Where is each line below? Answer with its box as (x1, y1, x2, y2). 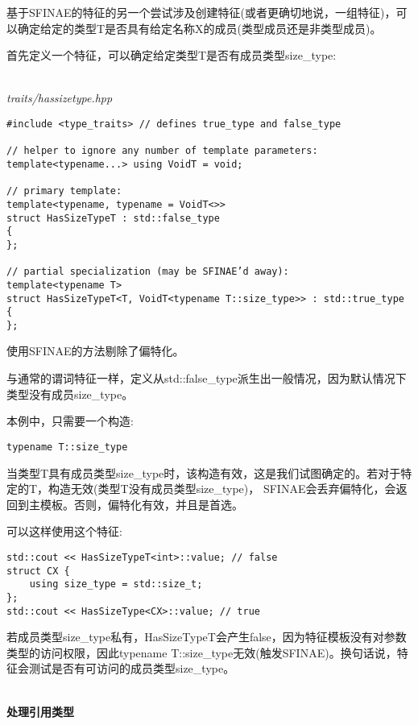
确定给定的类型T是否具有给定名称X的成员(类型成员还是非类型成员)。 (17, 19, 382, 36)
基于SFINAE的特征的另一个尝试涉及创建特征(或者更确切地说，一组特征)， (6, 4, 396, 20)
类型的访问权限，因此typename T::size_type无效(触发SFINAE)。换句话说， (6, 644, 397, 661)
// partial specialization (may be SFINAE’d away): (6, 266, 289, 278)
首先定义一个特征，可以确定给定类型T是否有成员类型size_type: (6, 47, 337, 64)
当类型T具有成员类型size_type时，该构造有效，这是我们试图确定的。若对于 (6, 464, 401, 481)
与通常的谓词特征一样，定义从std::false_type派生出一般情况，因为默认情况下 (6, 370, 407, 387)
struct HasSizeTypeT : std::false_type (6, 212, 220, 224)
